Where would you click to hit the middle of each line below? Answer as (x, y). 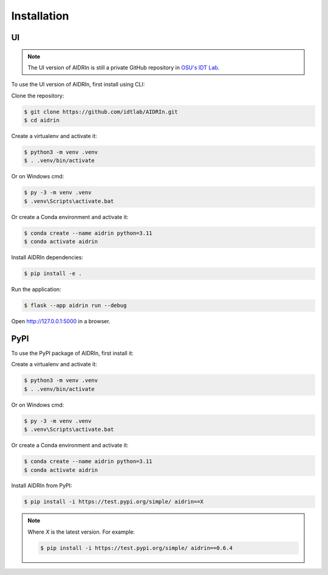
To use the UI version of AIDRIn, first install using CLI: (78, 85)
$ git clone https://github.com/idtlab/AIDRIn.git (101, 112)
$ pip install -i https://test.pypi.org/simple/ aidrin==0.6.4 (137, 548)
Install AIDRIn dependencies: (47, 257)
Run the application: (36, 290)
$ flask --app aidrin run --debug (75, 305)
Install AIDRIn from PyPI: (42, 486)
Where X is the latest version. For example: (81, 532)
